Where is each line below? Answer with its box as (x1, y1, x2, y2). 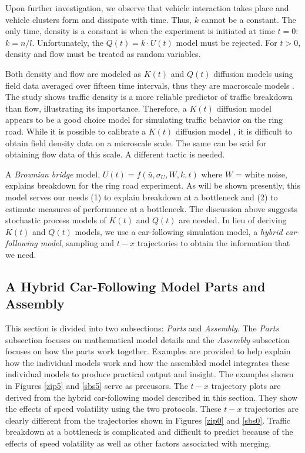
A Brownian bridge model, (5, 167, 100, 180)
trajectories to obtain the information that (137, 237, 290, 249)
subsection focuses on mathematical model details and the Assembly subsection (5, 333, 290, 345)
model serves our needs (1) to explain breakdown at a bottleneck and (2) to (5, 190, 278, 203)
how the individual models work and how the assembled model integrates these (5, 356, 290, 368)
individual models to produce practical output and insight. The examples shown (5, 368, 294, 380)
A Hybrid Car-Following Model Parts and (5, 277, 266, 295)
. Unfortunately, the (32, 36, 103, 48)
